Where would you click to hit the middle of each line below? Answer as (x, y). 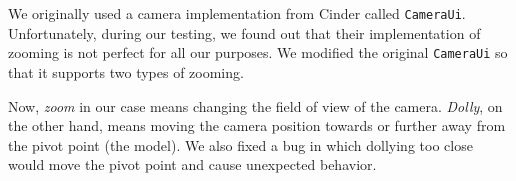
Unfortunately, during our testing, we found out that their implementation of (244, 32)
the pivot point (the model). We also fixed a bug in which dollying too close (240, 144)
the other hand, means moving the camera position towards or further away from (257, 125)
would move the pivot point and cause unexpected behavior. (192, 164)
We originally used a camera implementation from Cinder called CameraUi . (237, 13)
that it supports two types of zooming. (126, 71)
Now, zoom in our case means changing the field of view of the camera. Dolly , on (255, 105)
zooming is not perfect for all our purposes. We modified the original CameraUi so (258, 52)
